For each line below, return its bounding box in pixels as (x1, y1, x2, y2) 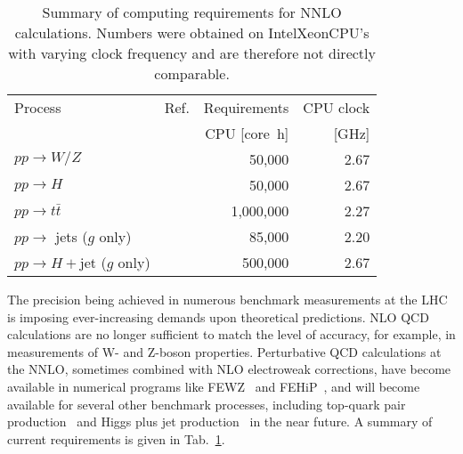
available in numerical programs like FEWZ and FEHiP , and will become (7, 377, 420, 395)
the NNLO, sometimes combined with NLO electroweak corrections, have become (7, 360, 451, 378)
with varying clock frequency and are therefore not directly (8, 43, 376, 63)
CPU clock (303, 97, 370, 118)
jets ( (55, 226, 88, 247)
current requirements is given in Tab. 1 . (7, 429, 225, 448)
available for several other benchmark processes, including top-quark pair (7, 394, 406, 413)
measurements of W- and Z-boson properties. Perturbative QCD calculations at (7, 342, 442, 361)
